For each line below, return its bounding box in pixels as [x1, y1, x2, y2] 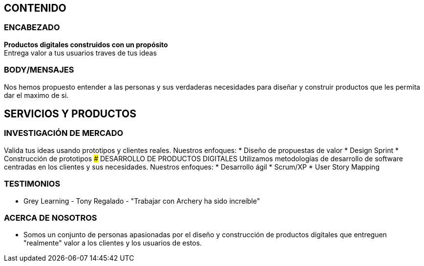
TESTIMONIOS [4, 179, 61, 189]
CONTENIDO [4, 2, 66, 14]
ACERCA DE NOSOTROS [4, 212, 97, 223]
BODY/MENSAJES [4, 65, 74, 75]
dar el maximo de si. [4, 91, 69, 99]
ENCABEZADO [4, 22, 60, 33]
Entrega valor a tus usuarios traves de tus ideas [4, 48, 157, 57]
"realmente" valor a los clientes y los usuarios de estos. [23, 239, 202, 247]
